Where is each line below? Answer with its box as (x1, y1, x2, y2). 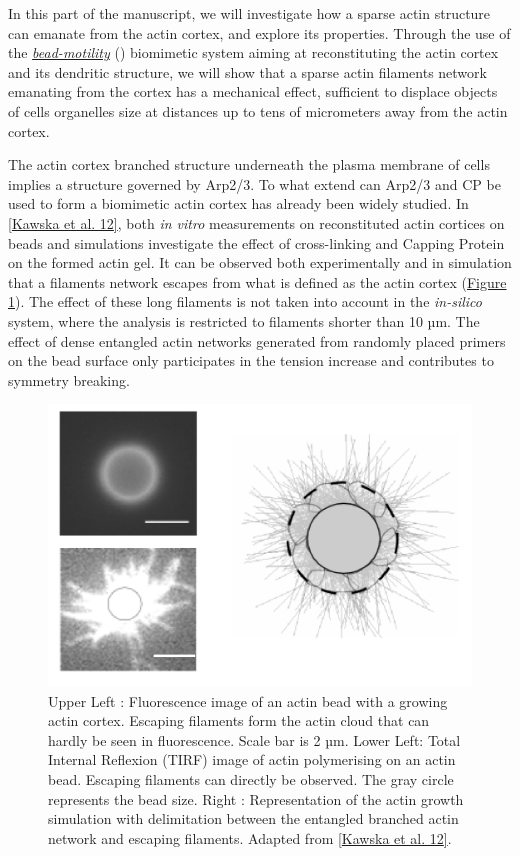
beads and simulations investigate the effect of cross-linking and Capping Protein (8, 232, 505, 253)
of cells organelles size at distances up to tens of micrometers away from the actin (8, 100, 508, 121)
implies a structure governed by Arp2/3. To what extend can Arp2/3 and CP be (8, 173, 501, 194)
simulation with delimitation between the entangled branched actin (48, 808, 459, 829)
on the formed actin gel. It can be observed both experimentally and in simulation (8, 252, 512, 273)
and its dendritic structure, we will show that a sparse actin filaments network (8, 61, 487, 82)
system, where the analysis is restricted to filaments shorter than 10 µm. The (8, 310, 480, 331)
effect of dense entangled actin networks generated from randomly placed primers (8, 330, 506, 351)
